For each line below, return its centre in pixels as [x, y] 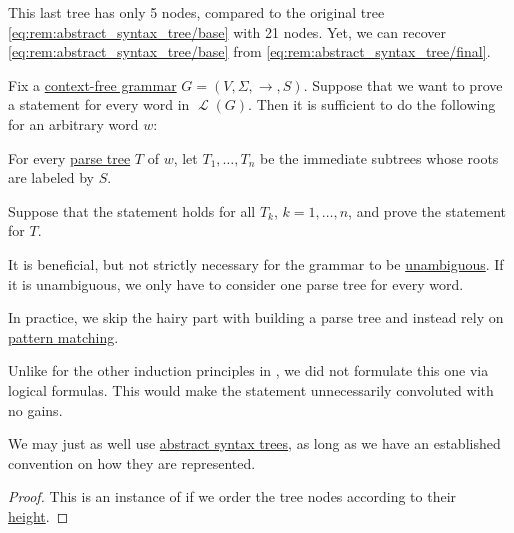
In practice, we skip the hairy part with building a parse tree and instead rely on [256, 317]
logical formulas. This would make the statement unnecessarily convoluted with [251, 389]
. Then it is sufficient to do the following [372, 104]
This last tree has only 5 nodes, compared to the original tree [196, 12]
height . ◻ [38, 515]
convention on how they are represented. [132, 462]
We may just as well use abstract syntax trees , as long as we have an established [254, 443]
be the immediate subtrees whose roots [379, 157]
